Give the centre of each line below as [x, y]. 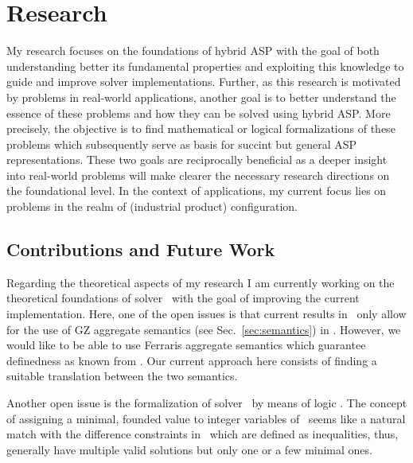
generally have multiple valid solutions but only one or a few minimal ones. [189, 449]
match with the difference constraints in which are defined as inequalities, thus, [203, 434]
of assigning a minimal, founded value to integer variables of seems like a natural [206, 418]
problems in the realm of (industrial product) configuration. [152, 206]
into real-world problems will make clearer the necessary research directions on [198, 175]
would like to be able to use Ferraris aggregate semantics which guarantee [186, 345]
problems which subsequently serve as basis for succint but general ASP [182, 144]
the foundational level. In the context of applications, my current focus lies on [197, 191]
